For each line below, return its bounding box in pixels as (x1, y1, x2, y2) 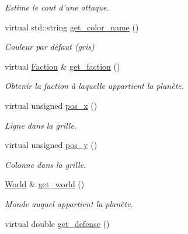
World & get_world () (5, 178, 85, 190)
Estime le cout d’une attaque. (5, 1, 109, 13)
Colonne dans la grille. (5, 158, 86, 170)
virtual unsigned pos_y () (5, 139, 98, 151)
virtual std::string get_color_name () (5, 20, 139, 33)
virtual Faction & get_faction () (5, 60, 120, 72)
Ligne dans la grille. (5, 119, 77, 131)
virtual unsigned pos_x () (5, 99, 98, 111)
